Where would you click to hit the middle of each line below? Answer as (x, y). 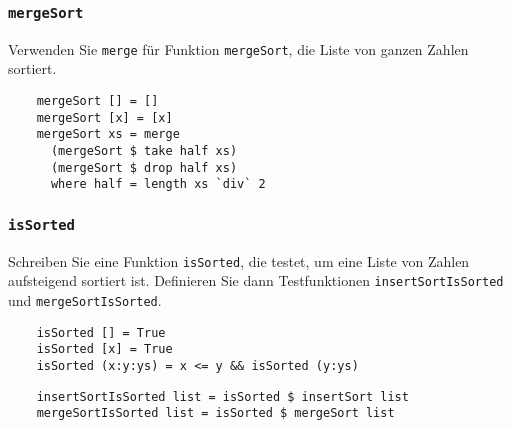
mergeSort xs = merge (108, 134)
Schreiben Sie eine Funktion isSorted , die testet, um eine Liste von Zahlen (239, 260)
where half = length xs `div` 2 (158, 184)
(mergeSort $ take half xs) (144, 151)
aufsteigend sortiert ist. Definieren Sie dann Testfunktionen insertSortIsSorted (256, 280)
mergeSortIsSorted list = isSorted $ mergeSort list (215, 413)
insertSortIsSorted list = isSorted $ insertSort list (222, 396)
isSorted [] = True (101, 332)
